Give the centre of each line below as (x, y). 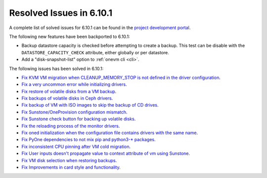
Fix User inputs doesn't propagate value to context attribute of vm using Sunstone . (106, 153)
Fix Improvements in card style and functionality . (71, 167)
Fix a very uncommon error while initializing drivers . (74, 84)
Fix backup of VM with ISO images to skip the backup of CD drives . (90, 105)
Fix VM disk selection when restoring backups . (69, 160)
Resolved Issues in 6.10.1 (61, 13)
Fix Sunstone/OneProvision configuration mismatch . (75, 112)
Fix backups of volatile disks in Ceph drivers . (67, 98)
